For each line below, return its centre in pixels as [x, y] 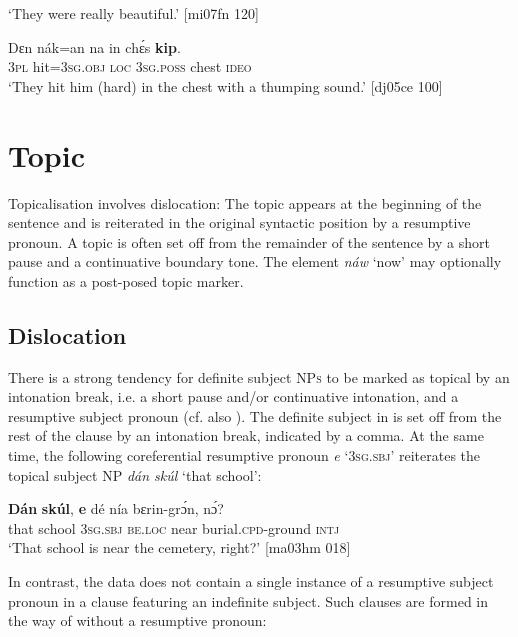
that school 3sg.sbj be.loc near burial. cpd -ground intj [174, 527]
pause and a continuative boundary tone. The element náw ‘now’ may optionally [255, 261]
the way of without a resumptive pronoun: [137, 620]
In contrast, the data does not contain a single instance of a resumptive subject [251, 581]
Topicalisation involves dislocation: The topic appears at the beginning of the [245, 202]
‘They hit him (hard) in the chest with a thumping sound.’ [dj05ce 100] [225, 85]
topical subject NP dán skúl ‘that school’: [135, 474]
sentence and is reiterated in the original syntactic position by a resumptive [239, 222]
